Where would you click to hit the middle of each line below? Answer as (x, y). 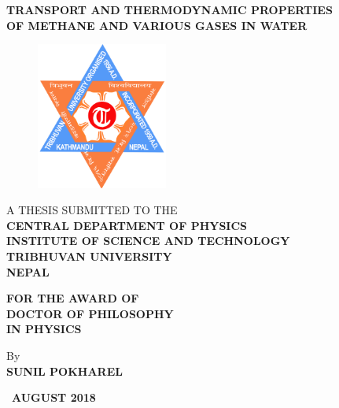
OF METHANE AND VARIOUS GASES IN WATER (157, 25)
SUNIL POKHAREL (64, 371)
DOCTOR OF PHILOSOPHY (90, 313)
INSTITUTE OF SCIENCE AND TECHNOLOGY (148, 241)
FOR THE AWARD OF (73, 298)
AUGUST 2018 (54, 397)
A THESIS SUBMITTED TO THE (92, 210)
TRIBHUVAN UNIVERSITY (89, 256)
